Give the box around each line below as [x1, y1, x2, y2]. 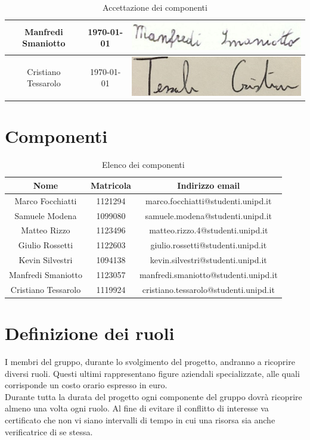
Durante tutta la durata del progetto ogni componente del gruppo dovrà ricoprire [5, 390, 302, 402]
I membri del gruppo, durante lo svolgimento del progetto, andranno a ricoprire [5, 355, 295, 368]
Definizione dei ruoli [5, 321, 175, 345]
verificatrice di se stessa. [5, 425, 93, 438]
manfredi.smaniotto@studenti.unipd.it [139, 268, 278, 280]
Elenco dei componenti [101, 158, 185, 171]
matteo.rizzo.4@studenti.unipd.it [149, 224, 268, 236]
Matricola [90, 179, 131, 191]
